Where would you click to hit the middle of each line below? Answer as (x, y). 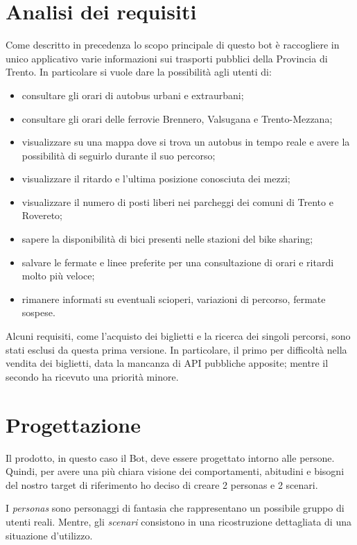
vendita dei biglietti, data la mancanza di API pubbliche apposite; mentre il (167, 363)
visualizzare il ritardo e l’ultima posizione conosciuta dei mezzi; (156, 179)
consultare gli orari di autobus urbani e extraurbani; (133, 95)
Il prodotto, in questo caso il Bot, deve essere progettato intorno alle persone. (170, 457)
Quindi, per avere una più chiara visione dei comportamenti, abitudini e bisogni (175, 471)
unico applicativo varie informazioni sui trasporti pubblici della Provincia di (167, 58)
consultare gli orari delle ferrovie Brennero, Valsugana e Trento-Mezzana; (177, 118)
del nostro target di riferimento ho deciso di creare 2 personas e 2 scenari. (162, 484)
